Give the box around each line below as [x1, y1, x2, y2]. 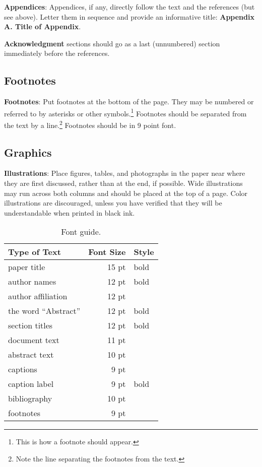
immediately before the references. [4, 48, 110, 58]
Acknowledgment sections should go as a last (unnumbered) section [4, 38, 220, 48]
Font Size [88, 246, 126, 258]
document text [8, 334, 59, 346]
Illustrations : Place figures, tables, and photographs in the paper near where [4, 168, 245, 178]
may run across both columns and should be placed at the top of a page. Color [4, 187, 248, 198]
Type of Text [8, 246, 61, 258]
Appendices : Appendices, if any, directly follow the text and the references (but [4, 2, 255, 12]
